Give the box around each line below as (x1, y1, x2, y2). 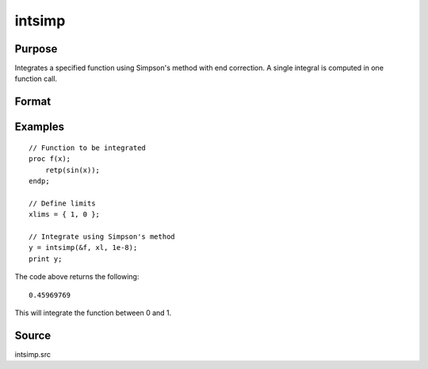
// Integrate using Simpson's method (29, 233, 176, 241)
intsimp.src (14, 349, 52, 359)
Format (14, 95, 52, 109)
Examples (14, 120, 65, 134)
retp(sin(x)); (44, 165, 101, 175)
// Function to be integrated (29, 143, 147, 152)
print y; (29, 254, 63, 263)
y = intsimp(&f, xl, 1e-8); (29, 243, 138, 252)
